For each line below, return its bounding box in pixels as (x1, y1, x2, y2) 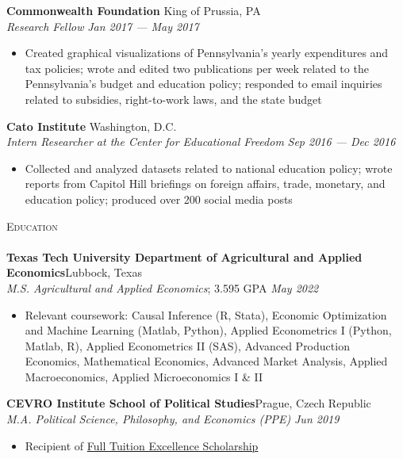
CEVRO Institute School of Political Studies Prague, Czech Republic (6, 395, 371, 411)
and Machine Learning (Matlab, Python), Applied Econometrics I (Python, (25, 322, 392, 339)
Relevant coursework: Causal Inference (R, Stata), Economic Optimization (25, 306, 387, 323)
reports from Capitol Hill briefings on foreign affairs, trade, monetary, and (25, 175, 386, 192)
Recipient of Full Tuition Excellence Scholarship (25, 437, 259, 453)
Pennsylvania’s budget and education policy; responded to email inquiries (25, 75, 382, 92)
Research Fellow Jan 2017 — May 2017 (6, 17, 199, 34)
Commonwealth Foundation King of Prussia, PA (6, 2, 261, 18)
